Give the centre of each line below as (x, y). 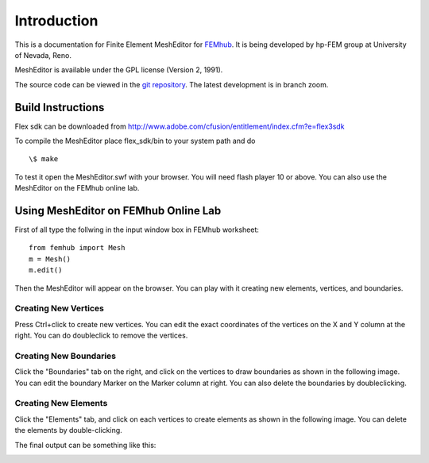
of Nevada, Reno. (43, 55)
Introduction (56, 21)
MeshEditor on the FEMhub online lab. (77, 188)
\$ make (44, 159)
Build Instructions (60, 107)
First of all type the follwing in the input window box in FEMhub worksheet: (137, 230)
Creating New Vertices (60, 308)
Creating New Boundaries (66, 356)
